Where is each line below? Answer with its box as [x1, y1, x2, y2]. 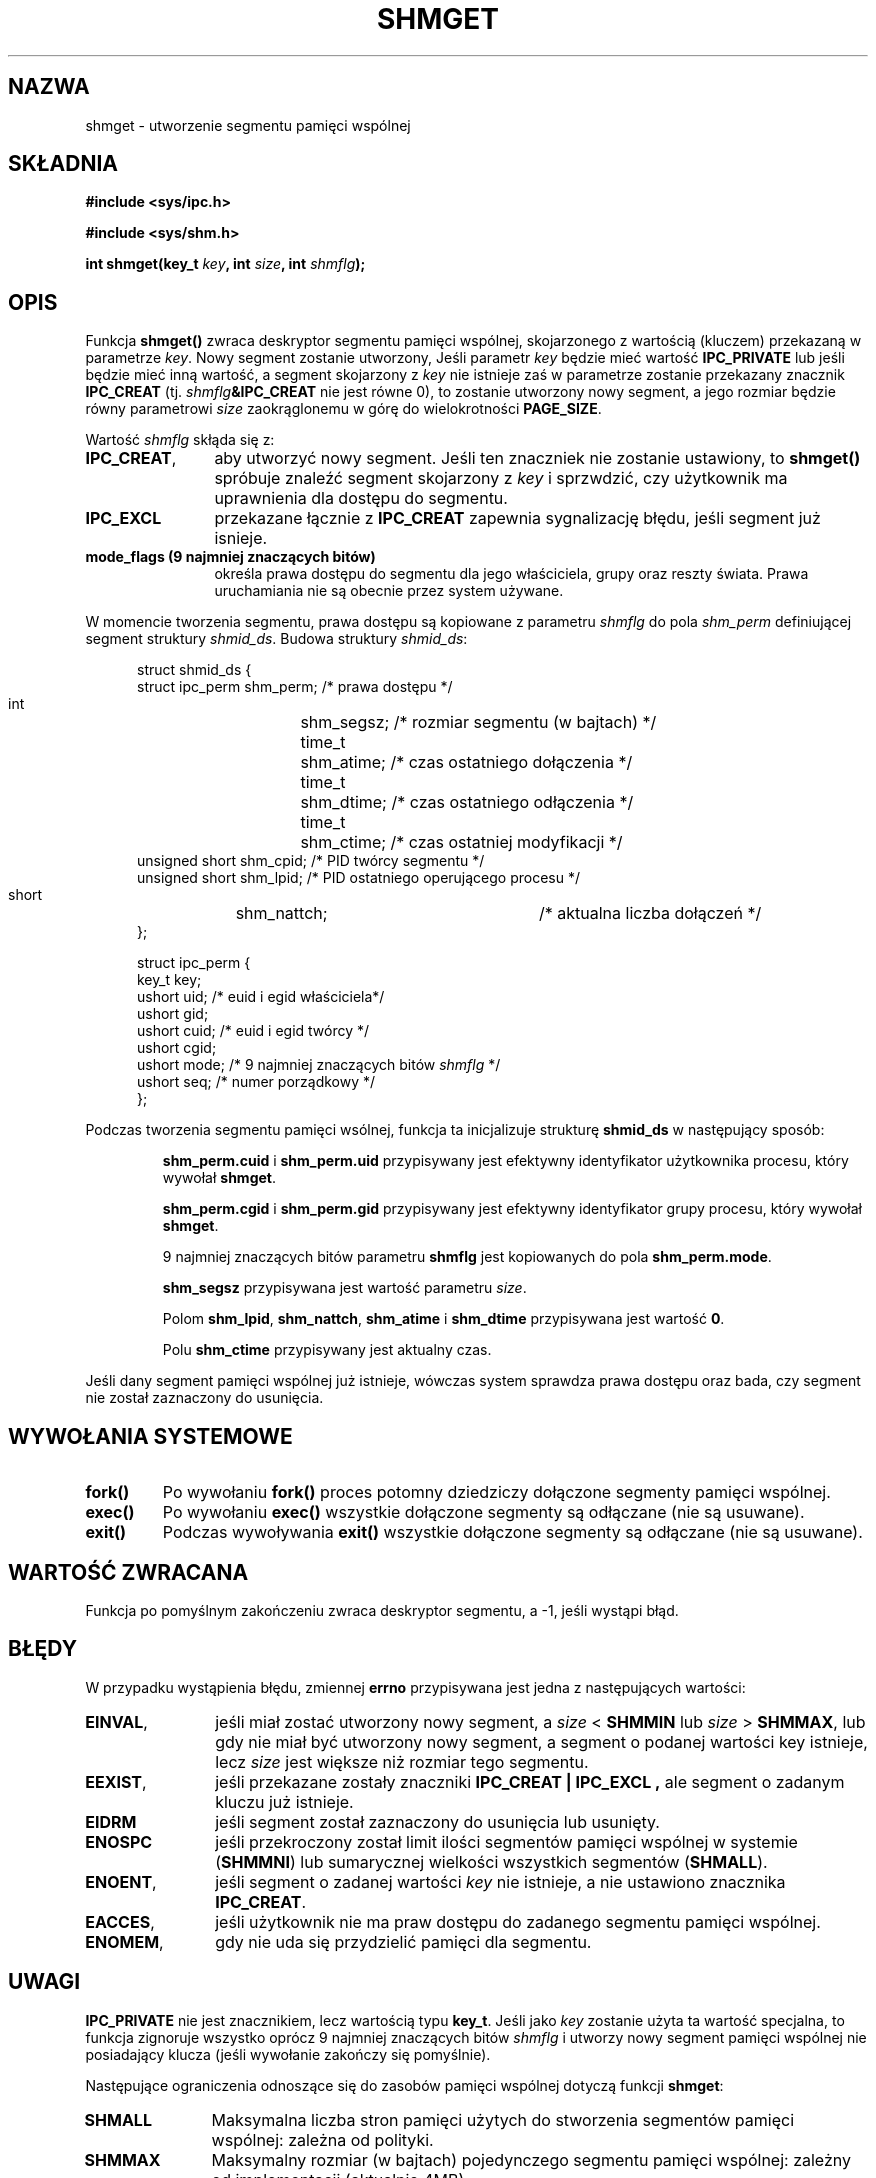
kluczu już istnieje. [215, 1791, 354, 1812]
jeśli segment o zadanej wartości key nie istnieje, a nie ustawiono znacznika [215, 1871, 786, 1892]
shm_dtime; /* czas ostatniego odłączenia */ [300, 792, 634, 813]
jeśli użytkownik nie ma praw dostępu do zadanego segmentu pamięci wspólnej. [215, 1911, 821, 1932]
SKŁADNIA [8, 151, 118, 177]
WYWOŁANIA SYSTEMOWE [8, 1423, 293, 1449]
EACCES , [85, 1911, 155, 1932]
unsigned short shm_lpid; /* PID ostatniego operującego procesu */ [137, 869, 580, 887]
